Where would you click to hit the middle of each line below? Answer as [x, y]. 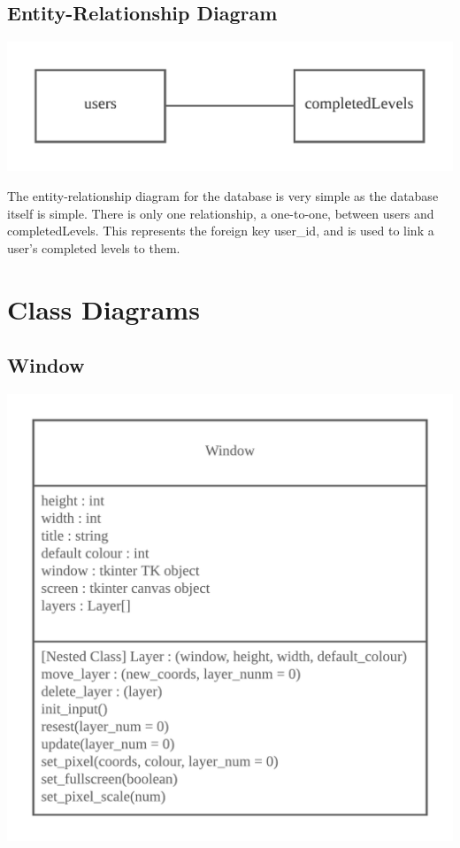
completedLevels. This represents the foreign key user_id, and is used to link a [221, 231]
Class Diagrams [103, 308]
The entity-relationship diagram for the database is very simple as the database [223, 195]
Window [46, 365]
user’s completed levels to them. [94, 247]
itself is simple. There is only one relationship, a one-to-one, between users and [221, 213]
